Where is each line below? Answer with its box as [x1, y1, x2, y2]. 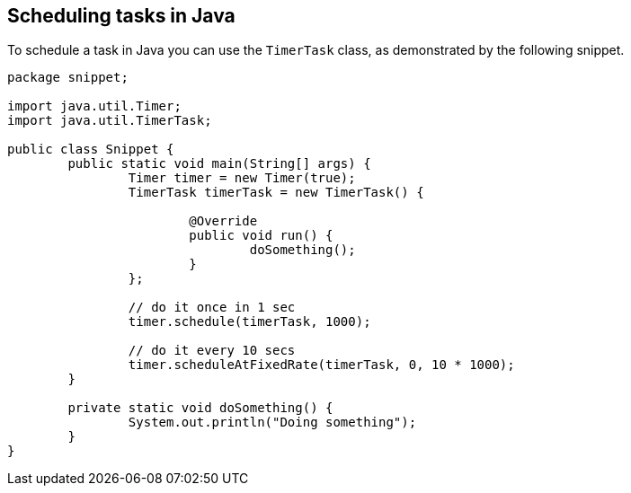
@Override [189, 214, 258, 229]
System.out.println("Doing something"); [128, 415, 417, 430]
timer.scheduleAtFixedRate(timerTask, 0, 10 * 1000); [128, 357, 515, 373]
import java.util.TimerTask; [7, 113, 212, 128]
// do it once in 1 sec [128, 300, 296, 315]
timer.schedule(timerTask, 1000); [128, 314, 371, 330]
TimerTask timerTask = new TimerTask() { [128, 185, 424, 200]
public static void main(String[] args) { [67, 156, 371, 172]
